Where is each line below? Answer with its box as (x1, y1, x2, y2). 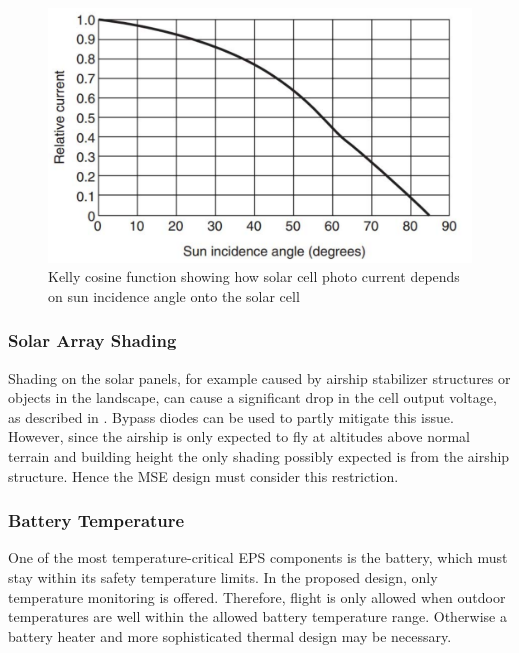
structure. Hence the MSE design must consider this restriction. (8, 465, 399, 486)
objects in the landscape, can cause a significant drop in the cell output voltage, (8, 387, 497, 408)
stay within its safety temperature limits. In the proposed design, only (8, 567, 438, 588)
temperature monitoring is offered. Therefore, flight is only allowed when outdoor (8, 586, 506, 607)
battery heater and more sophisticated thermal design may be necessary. (8, 625, 452, 646)
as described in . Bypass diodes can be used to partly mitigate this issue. (8, 406, 454, 427)
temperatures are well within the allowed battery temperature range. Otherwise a (8, 606, 507, 627)
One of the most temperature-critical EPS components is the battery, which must (8, 547, 508, 568)
